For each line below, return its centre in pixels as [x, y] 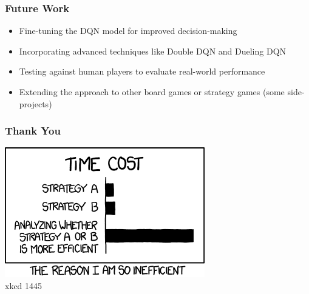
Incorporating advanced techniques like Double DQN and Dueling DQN [153, 51]
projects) [36, 103]
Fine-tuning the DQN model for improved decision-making [128, 31]
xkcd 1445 [24, 286]
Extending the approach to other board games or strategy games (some [152, 92]
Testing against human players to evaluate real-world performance [142, 71]
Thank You [33, 131]
